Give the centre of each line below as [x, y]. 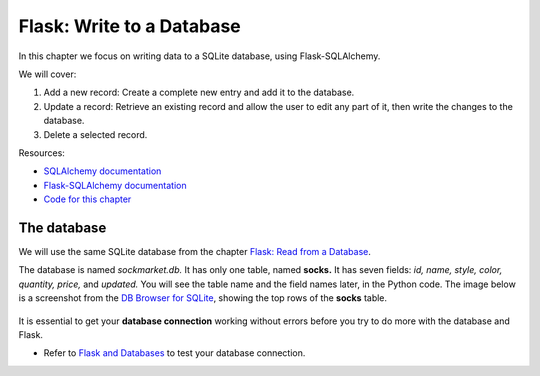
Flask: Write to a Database [130, 26]
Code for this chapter [87, 199]
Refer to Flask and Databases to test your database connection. [174, 353]
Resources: [41, 152]
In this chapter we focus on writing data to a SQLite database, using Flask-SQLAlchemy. [199, 56]
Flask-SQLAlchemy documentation [115, 185]
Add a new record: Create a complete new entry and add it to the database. [199, 92]
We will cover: [47, 74]
